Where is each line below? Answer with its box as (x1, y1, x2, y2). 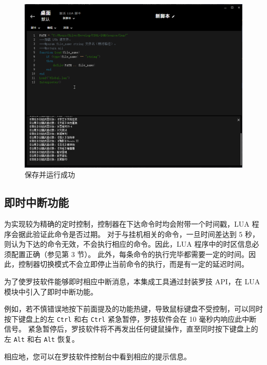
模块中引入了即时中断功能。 (4, 286, 98, 297)
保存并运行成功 (25, 169, 75, 180)
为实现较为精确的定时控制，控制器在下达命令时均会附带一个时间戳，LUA (4, 218, 250, 229)
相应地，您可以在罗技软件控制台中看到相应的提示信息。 (4, 351, 191, 361)
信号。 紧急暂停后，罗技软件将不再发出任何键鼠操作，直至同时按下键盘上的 (4, 323, 258, 334)
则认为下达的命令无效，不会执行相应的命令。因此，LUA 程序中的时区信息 (4, 239, 252, 249)
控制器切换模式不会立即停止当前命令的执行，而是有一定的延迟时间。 (18, 259, 249, 269)
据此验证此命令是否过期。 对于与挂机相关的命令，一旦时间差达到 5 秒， (18, 228, 259, 239)
